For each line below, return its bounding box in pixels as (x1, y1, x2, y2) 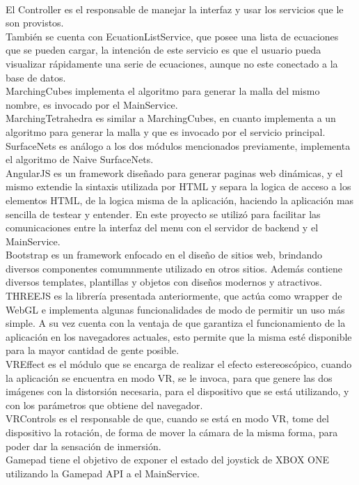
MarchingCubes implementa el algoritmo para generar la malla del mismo (6, 84, 320, 98)
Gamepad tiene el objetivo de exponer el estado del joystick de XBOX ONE (6, 452, 329, 467)
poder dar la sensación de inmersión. (6, 438, 161, 453)
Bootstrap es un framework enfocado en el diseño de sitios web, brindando (6, 247, 322, 262)
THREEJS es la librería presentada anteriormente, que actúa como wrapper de (6, 288, 342, 303)
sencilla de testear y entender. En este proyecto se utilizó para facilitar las (6, 206, 321, 221)
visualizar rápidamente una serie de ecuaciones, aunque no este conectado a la (6, 56, 338, 70)
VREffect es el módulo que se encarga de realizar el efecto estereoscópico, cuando (6, 357, 352, 371)
